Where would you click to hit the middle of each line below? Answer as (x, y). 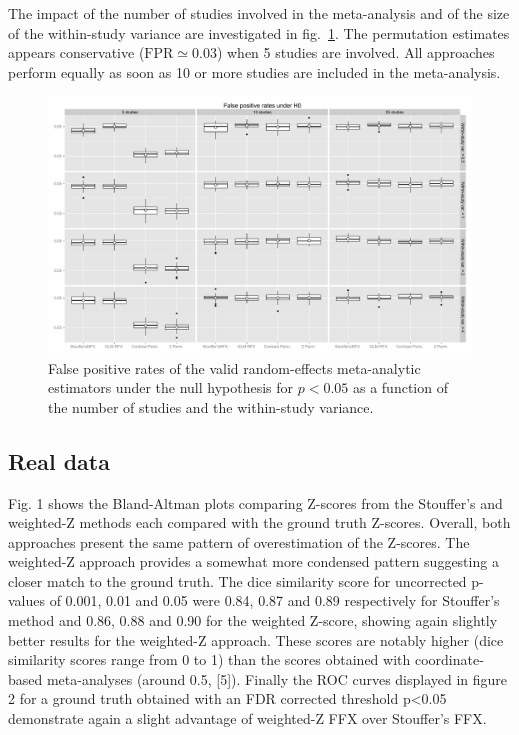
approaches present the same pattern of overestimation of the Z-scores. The (239, 541)
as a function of (400, 387)
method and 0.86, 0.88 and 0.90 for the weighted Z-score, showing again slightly (253, 620)
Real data (59, 460)
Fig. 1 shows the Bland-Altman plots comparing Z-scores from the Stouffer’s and (255, 502)
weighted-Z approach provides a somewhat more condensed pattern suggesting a (253, 561)
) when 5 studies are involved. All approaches (355, 52)
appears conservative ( (76, 52)
